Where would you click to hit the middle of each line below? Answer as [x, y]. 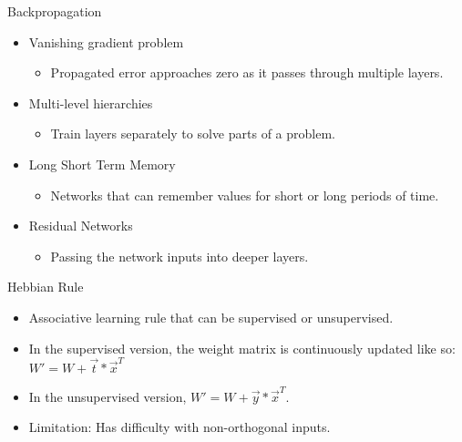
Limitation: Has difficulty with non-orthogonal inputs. [180, 427]
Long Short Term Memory [102, 164]
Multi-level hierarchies [91, 103]
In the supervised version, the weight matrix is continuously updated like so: [242, 348]
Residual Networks [81, 226]
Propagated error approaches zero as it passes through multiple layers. [247, 72]
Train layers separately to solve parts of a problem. [193, 134]
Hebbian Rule [46, 287]
